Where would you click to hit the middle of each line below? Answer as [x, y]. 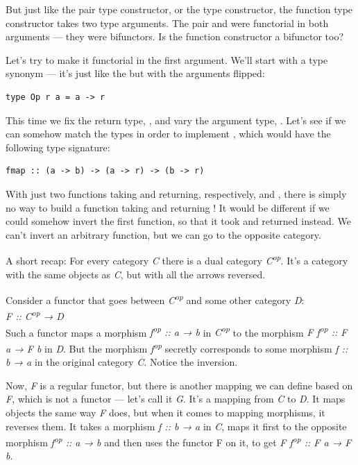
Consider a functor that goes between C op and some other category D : [155, 299]
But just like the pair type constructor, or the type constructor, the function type [179, 9]
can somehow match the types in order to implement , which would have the [168, 134]
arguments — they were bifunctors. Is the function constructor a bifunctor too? [175, 36]
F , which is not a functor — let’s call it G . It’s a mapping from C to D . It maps [176, 399]
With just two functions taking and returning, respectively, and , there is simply [176, 193]
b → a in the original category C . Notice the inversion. [122, 362]
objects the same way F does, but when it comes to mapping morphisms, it [165, 412]
